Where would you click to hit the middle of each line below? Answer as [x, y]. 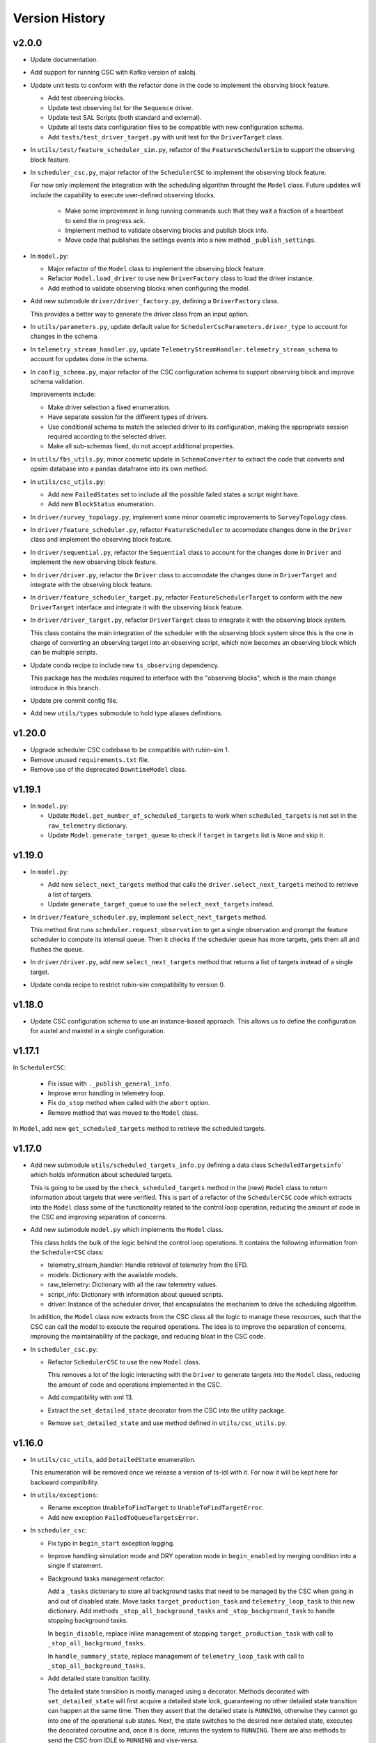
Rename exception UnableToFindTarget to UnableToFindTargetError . [156, 1508]
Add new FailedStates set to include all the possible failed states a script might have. [173, 494]
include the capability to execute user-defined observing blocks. [123, 195]
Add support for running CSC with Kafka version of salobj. [114, 73]
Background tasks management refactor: [106, 1578]
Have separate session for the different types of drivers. [128, 417]
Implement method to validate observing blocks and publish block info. [167, 230]
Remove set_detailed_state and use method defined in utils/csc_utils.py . [167, 1423]
